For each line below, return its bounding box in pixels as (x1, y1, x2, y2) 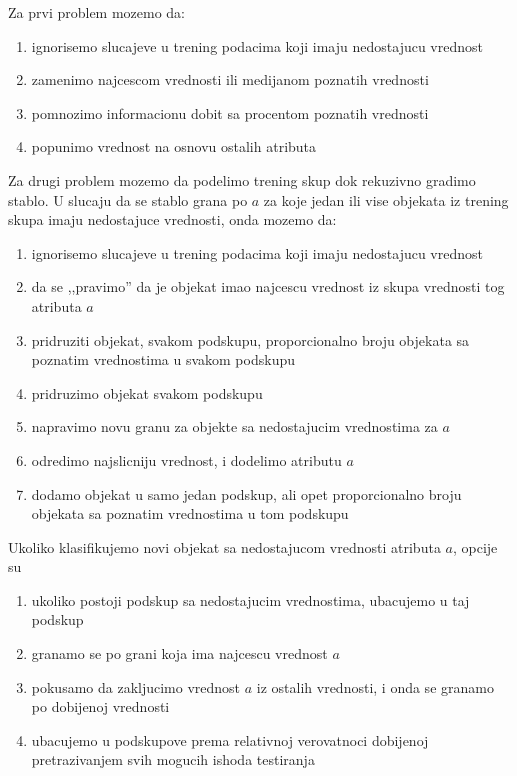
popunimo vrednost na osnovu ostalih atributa (31, 136, 317, 157)
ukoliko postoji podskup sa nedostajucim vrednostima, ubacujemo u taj (31, 589, 470, 610)
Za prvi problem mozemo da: (8, 2, 186, 22)
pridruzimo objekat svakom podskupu (31, 382, 263, 403)
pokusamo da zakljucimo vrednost (31, 676, 241, 697)
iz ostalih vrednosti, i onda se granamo (256, 676, 494, 697)
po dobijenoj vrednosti (31, 696, 170, 717)
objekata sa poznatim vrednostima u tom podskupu (31, 503, 349, 524)
